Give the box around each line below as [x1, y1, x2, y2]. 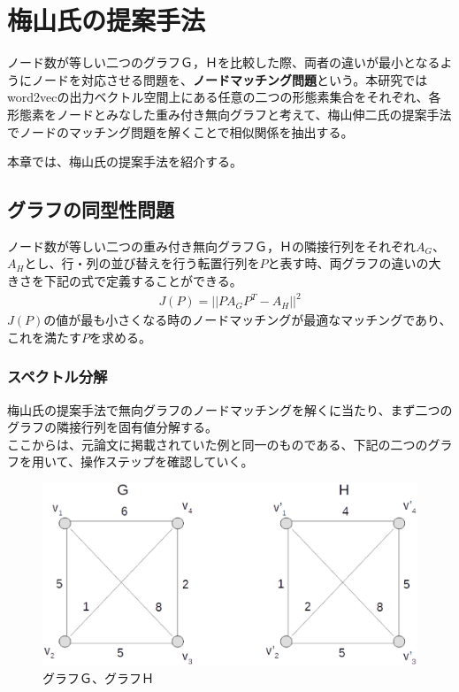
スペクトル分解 [7, 365, 108, 388]
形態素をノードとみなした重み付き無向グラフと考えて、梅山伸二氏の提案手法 [7, 104, 452, 123]
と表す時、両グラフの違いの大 [267, 254, 441, 273]
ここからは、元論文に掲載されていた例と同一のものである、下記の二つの [7, 434, 428, 453]
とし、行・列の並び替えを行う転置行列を [24, 254, 260, 273]
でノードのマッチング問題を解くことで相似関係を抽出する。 [7, 122, 354, 141]
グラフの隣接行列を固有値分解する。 [7, 418, 218, 436]
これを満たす [7, 327, 81, 346]
